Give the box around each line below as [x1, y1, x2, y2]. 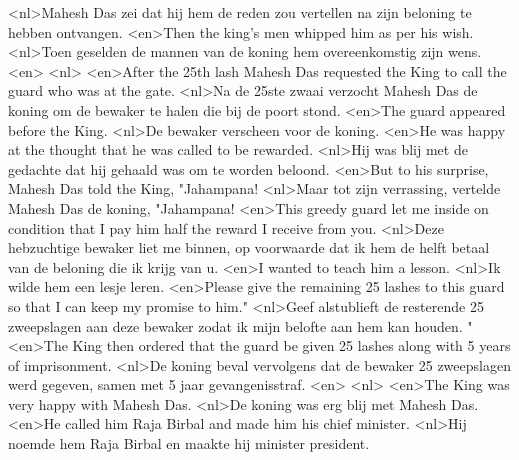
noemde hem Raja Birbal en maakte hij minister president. [8, 433, 370, 454]
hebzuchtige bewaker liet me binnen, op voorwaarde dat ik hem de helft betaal [8, 237, 490, 258]
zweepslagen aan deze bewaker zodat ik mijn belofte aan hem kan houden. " [8, 315, 473, 336]
